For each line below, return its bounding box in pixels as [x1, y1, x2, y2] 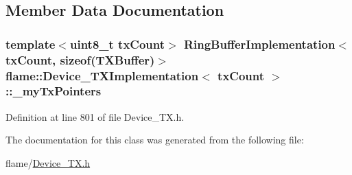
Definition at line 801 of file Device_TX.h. [5, 109, 185, 124]
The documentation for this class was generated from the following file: [5, 132, 304, 147]
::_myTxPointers [5, 82, 102, 100]
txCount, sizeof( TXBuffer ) [5, 51, 155, 68]
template [5, 35, 56, 52]
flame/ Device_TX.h [5, 155, 91, 170]
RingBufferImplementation [183, 35, 336, 52]
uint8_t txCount [69, 35, 165, 52]
